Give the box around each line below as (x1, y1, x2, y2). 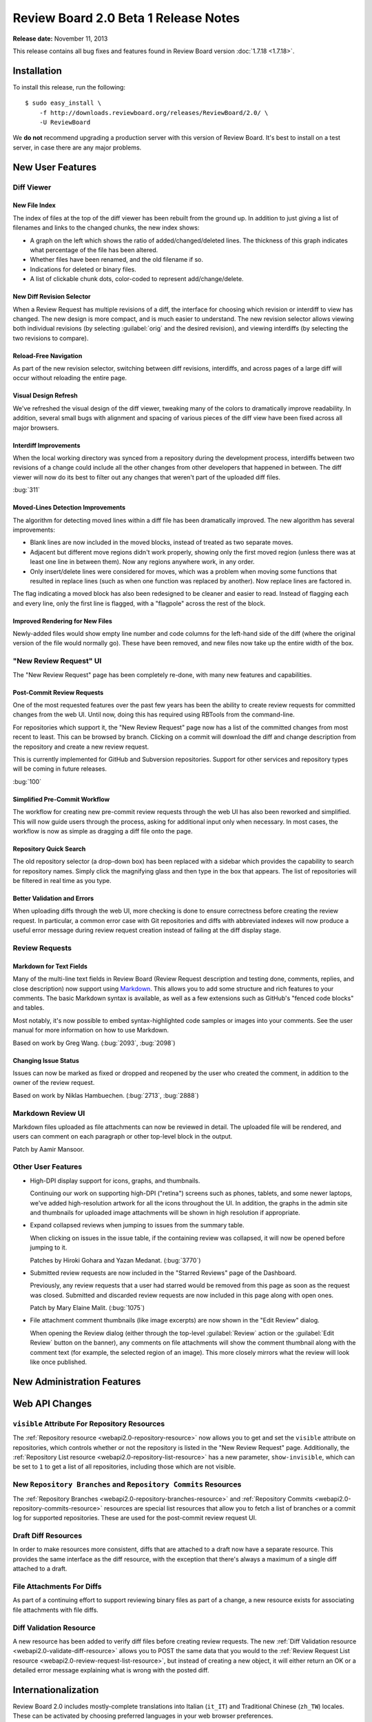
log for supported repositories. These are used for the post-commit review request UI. (12, 1514, 257, 1522)
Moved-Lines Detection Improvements (12, 504, 126, 512)
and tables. (12, 1004, 45, 1012)
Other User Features (12, 1162, 83, 1172)
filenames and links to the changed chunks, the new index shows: (12, 224, 200, 232)
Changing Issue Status (12, 1056, 79, 1064)
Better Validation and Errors (12, 894, 94, 902)
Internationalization (12, 1684, 99, 1696)
